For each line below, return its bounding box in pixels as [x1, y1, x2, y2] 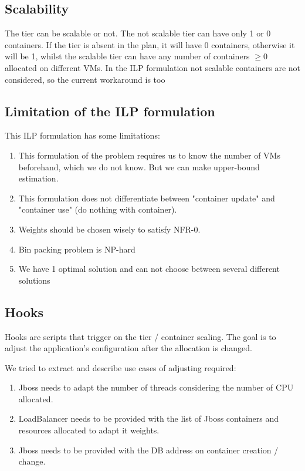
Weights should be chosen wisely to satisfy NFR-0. [18, 223, 201, 235]
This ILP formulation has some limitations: [5, 129, 160, 142]
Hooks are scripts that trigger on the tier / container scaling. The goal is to [5, 330, 276, 342]
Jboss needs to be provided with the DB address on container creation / [18, 443, 279, 456]
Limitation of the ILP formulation [5, 102, 215, 120]
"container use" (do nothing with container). [18, 203, 177, 216]
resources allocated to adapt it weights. [18, 424, 160, 436]
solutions [18, 274, 50, 286]
